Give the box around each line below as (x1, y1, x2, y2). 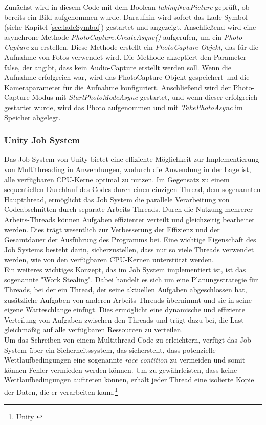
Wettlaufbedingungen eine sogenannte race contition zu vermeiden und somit (4, 354, 246, 365)
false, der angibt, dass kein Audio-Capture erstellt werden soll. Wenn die (4, 61, 231, 72)
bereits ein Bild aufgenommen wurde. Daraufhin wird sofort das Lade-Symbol (4, 11, 248, 22)
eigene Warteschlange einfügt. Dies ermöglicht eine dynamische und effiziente (4, 304, 246, 315)
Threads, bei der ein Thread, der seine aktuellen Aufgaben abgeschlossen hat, (4, 284, 247, 295)
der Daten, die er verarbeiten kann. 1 (4, 385, 118, 397)
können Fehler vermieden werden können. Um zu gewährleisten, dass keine (4, 364, 237, 375)
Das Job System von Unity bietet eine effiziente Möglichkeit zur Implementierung (4, 154, 259, 164)
